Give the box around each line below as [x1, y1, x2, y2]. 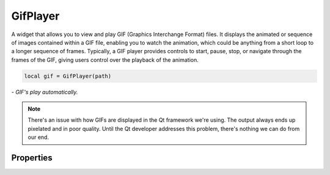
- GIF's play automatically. [11, 88, 78, 95]
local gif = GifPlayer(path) [24, 72, 112, 80]
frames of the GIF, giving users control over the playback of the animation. [11, 56, 199, 64]
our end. [28, 133, 49, 141]
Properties [11, 153, 53, 163]
